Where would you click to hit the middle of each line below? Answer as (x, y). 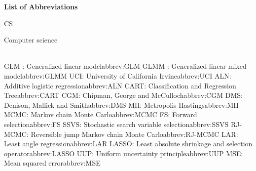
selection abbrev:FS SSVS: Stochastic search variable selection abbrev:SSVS (116, 124)
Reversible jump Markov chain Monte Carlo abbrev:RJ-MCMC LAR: (134, 134)
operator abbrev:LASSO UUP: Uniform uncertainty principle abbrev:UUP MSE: (124, 153)
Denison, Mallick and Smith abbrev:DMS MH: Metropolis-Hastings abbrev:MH (121, 105)
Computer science (31, 40)
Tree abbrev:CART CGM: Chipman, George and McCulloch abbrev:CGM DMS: (123, 95)
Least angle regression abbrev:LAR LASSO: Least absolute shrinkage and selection (128, 144)
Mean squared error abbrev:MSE (52, 163)
